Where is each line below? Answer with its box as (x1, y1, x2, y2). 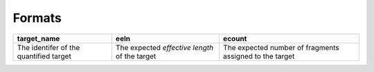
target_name (17, 34, 60, 43)
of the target (115, 51, 157, 61)
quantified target (17, 51, 72, 61)
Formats (12, 10, 62, 25)
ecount (222, 34, 247, 43)
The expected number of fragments (222, 43, 339, 52)
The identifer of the (17, 43, 80, 52)
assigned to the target (222, 51, 295, 61)
